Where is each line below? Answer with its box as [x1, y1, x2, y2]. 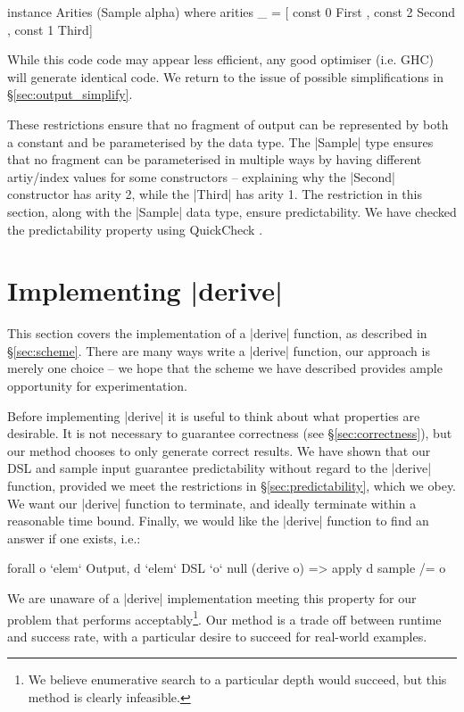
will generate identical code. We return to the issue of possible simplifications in [7, 67, 444, 86]
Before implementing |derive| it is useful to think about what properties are [7, 406, 420, 425]
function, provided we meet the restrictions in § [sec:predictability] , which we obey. [7, 476, 457, 494]
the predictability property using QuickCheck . [7, 219, 263, 238]
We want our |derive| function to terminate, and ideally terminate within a [7, 493, 417, 512]
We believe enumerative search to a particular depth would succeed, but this [28, 670, 447, 689]
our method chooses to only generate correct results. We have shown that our [7, 441, 431, 459]
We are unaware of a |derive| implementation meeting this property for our [7, 588, 417, 607]
